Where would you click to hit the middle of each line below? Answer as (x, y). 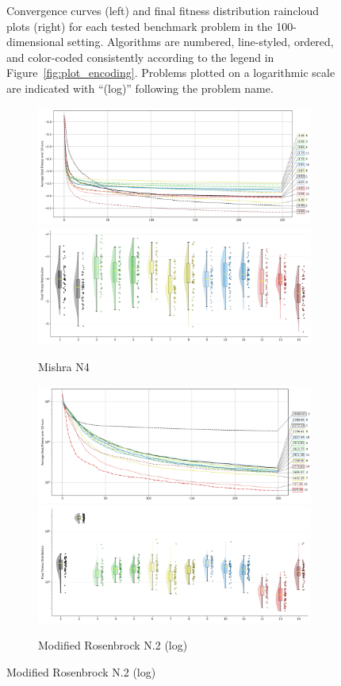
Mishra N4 (64, 367)
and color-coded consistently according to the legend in (140, 57)
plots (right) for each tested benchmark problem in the (140, 26)
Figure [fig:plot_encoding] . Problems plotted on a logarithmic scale (171, 73)
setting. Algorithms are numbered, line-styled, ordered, (201, 42)
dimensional (35, 42)
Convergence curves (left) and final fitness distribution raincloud (163, 10)
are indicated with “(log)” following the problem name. (140, 88)
